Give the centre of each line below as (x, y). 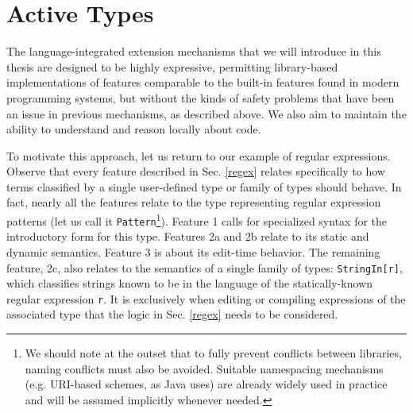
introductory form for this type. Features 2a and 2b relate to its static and (188, 236)
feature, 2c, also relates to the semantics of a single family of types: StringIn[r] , (205, 267)
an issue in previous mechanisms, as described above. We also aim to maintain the (206, 113)
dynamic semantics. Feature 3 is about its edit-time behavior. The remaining (193, 251)
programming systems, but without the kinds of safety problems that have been (201, 97)
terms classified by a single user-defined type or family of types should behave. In (204, 186)
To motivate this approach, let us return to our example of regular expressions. (199, 155)
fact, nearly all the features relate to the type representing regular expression (194, 202)
